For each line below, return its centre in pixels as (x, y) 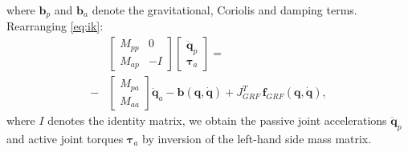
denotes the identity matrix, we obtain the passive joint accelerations (217, 120)
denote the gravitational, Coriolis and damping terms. (224, 10)
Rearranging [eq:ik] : (55, 26)
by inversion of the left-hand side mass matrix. (257, 138)
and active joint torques (65, 138)
